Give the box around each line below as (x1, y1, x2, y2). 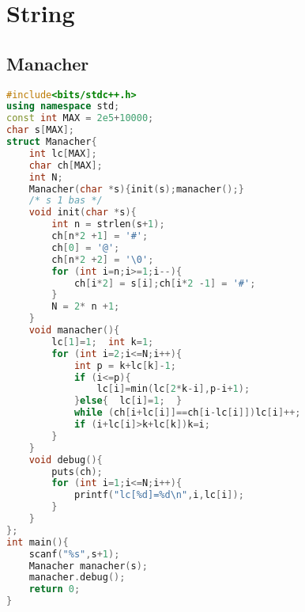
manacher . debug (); (28, 572, 126, 583)
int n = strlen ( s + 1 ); (51, 219, 165, 230)
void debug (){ (28, 454, 103, 466)
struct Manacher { (6, 136, 97, 148)
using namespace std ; (6, 101, 120, 112)
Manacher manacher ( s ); (28, 560, 149, 572)
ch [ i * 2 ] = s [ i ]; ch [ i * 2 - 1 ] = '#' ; (73, 277, 256, 289)
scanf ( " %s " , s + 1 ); (28, 548, 120, 560)
